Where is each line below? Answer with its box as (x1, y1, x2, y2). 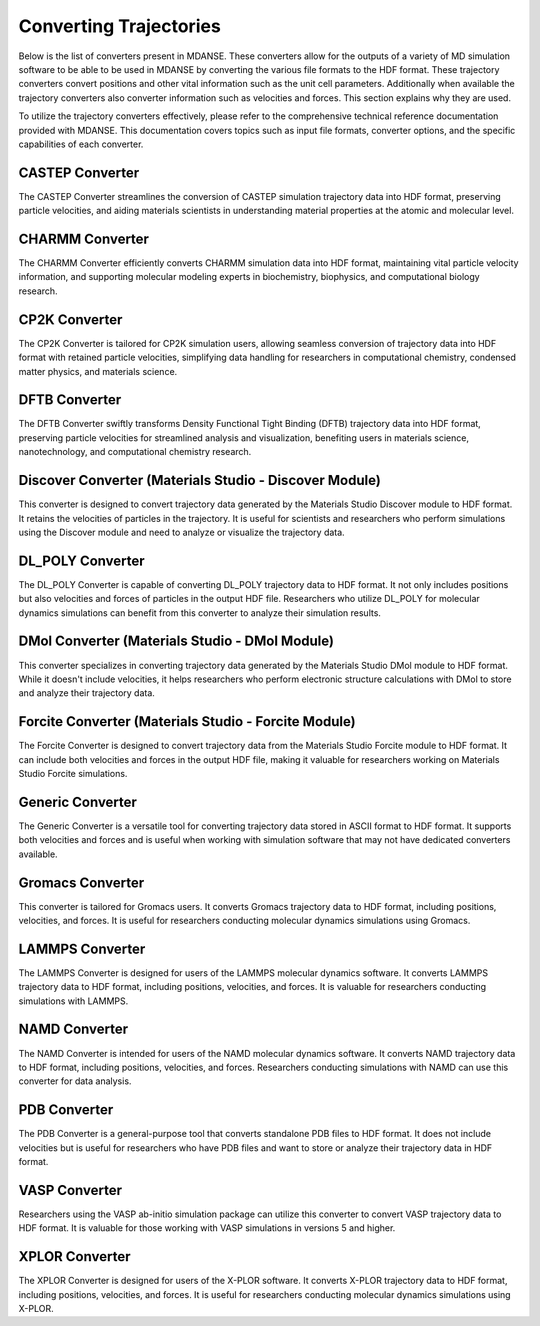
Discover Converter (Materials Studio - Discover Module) (18, 472, 382, 489)
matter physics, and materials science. (18, 365, 178, 377)
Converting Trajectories (18, 15, 222, 37)
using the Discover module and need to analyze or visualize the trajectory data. (18, 526, 345, 538)
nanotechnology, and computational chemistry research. (18, 446, 252, 458)
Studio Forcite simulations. (18, 768, 128, 779)
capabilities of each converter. (18, 138, 144, 150)
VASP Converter (18, 1181, 123, 1199)
